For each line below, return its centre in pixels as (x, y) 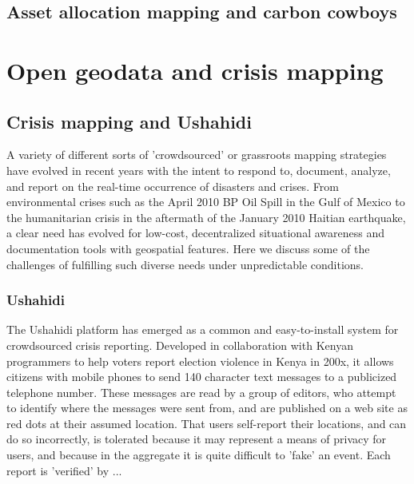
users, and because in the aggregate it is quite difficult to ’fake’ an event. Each (199, 455)
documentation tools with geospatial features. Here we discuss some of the (188, 248)
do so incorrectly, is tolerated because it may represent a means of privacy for (197, 439)
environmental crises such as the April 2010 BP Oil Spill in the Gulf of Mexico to (206, 202)
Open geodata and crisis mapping (195, 70)
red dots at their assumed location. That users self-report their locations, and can (207, 423)
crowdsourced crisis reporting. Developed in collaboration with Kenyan (180, 345)
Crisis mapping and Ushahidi (129, 121)
